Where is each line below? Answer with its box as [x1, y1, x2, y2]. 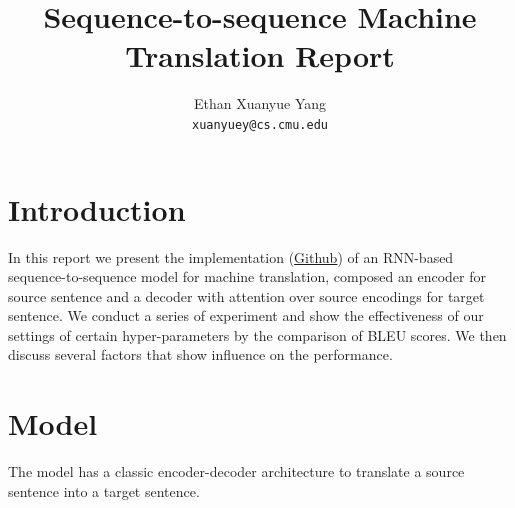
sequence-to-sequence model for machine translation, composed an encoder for [8, 266, 486, 287]
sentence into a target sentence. [8, 480, 200, 501]
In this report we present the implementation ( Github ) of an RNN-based [8, 246, 454, 267]
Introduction [8, 188, 186, 229]
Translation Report [125, 35, 395, 76]
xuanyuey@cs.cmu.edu [191, 117, 329, 132]
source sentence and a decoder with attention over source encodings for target [8, 285, 485, 306]
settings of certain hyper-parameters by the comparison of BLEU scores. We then [8, 324, 507, 345]
